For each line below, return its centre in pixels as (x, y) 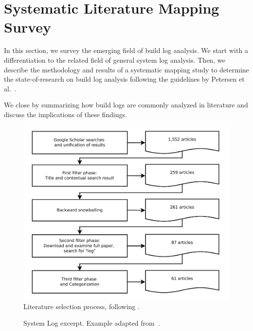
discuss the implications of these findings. (65, 114)
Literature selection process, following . (81, 306)
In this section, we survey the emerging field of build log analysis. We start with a (126, 50)
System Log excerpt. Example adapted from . (92, 322)
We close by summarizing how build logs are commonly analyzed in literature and (126, 105)
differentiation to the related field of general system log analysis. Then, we (115, 60)
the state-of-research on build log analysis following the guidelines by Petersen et (124, 79)
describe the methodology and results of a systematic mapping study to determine (126, 69)
